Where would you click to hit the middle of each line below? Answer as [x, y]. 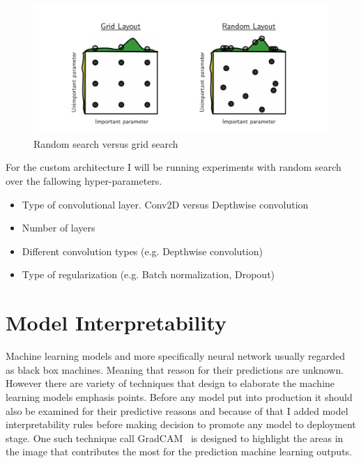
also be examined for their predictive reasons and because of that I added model [177, 410]
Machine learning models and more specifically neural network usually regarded [175, 356]
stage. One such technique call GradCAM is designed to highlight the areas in [175, 438]
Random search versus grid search [106, 143]
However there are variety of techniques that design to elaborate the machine [170, 383]
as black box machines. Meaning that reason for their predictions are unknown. [175, 369]
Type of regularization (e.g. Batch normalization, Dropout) [148, 274]
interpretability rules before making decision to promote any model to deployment [181, 424]
